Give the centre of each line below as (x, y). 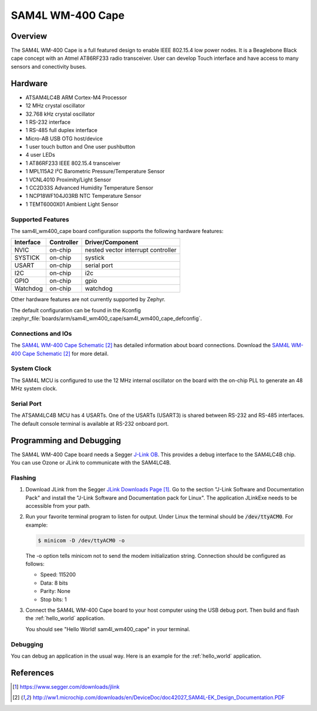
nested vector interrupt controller (131, 250)
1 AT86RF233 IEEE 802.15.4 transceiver (73, 163)
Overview (29, 36)
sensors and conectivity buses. (49, 66)
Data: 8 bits (54, 583)
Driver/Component (112, 242)
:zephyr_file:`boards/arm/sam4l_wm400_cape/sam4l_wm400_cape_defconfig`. (107, 319)
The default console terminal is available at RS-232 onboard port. (90, 423)
